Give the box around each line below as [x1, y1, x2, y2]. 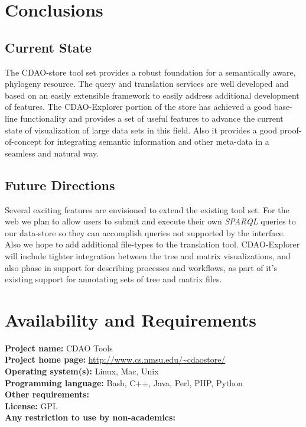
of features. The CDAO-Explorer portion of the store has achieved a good [5, 100, 272, 113]
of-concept [5, 135, 42, 148]
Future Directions [5, 175, 115, 194]
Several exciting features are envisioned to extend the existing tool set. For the [5, 203, 289, 216]
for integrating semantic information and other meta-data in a [44, 135, 269, 148]
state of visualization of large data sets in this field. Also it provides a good [5, 123, 278, 136]
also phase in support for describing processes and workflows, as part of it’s [5, 261, 278, 273]
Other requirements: [5, 388, 89, 400]
